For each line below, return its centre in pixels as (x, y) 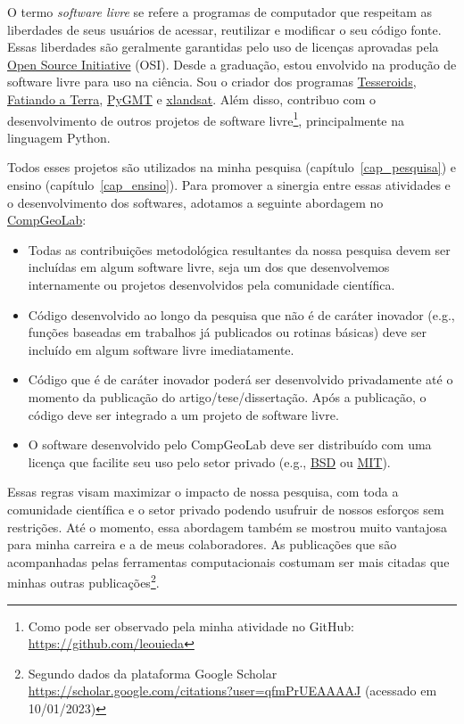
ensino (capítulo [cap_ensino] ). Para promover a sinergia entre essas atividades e (229, 185)
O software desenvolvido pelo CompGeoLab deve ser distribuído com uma (230, 444)
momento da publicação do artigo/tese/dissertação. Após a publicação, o (227, 396)
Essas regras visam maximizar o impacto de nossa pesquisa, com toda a (203, 492)
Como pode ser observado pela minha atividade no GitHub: (191, 625)
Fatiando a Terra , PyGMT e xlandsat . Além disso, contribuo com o (192, 99)
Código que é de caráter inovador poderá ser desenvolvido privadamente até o (240, 379)
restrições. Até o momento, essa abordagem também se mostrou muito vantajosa (227, 527)
